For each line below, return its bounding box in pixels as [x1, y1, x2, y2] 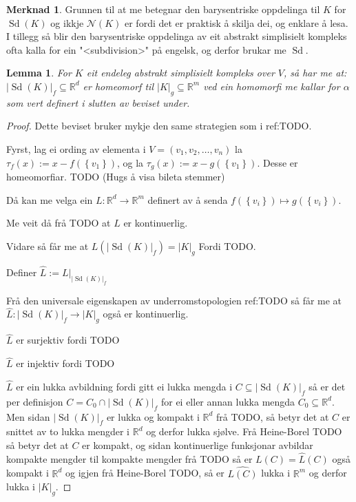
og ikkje [50, 15, 84, 30]
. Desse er [257, 155, 298, 169]
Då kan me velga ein [6, 192, 93, 207]
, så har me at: [283, 65, 347, 80]
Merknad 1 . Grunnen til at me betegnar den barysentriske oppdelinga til [6, 2, 320, 16]
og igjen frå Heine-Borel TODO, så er [65, 466, 224, 480]
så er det [308, 379, 346, 393]
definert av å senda [147, 192, 228, 207]
